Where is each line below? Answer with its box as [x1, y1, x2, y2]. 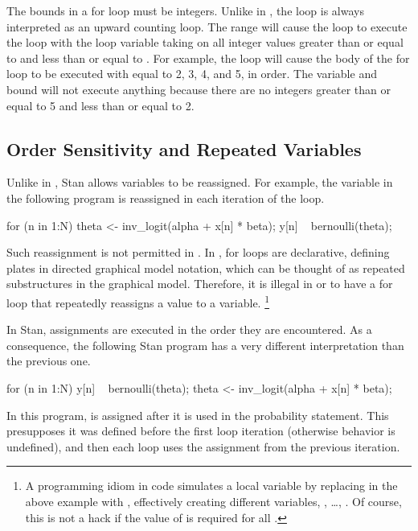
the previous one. [6, 352, 91, 369]
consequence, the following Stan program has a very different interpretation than [6, 336, 404, 353]
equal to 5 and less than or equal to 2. [6, 97, 195, 113]
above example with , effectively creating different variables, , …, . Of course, [25, 492, 402, 509]
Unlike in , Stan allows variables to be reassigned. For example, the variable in [6, 174, 393, 191]
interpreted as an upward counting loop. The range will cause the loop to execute [6, 18, 408, 35]
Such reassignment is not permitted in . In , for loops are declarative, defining [6, 244, 390, 261]
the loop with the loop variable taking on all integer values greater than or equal [6, 34, 404, 51]
